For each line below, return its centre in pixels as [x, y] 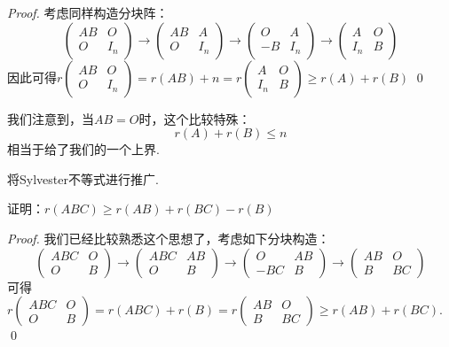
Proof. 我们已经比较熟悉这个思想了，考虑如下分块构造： [169, 238]
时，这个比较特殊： [195, 118]
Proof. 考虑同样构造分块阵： [88, 12]
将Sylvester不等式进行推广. [83, 178]
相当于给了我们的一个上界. [83, 149]
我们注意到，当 [51, 118]
